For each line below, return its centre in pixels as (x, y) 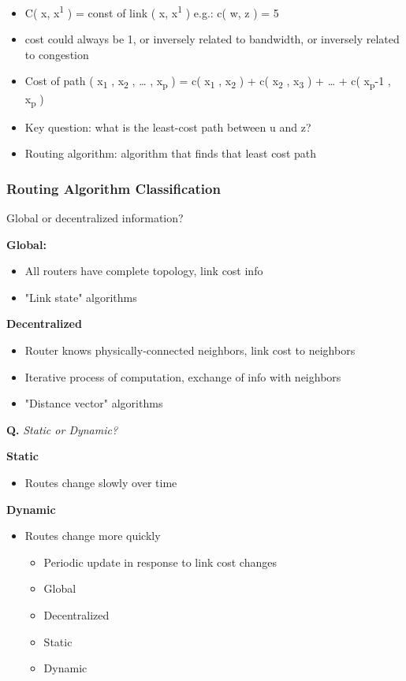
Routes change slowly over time (101, 483)
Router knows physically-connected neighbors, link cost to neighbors (190, 350)
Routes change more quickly (93, 536)
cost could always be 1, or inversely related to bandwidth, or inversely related (212, 39)
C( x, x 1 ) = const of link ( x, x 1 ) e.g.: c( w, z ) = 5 (152, 11)
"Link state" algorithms (81, 297)
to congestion (57, 54)
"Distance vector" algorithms (94, 403)
